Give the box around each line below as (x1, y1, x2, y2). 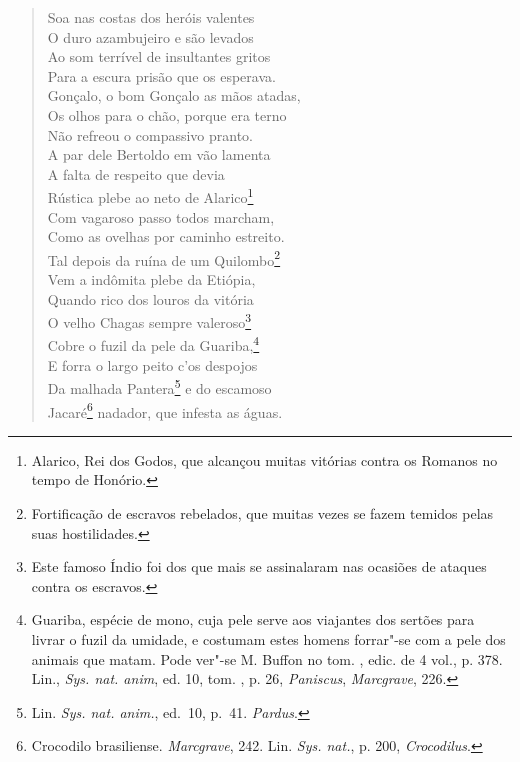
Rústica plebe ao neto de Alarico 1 (47, 184, 254, 207)
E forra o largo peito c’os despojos (47, 354, 258, 375)
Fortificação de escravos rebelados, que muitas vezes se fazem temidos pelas (31, 503, 494, 523)
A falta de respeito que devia (47, 163, 225, 184)
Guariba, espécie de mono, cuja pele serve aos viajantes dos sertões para (31, 609, 475, 630)
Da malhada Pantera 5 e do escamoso (47, 375, 272, 398)
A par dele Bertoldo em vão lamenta (47, 144, 271, 165)
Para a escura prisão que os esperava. (47, 65, 276, 86)
